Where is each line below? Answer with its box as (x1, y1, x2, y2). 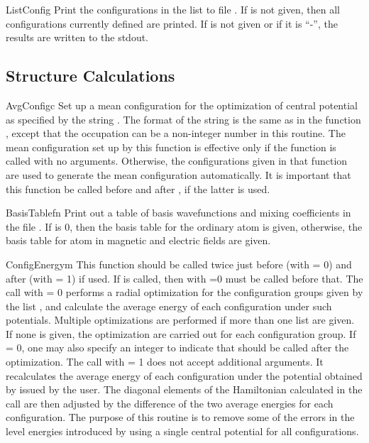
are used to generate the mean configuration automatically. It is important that (6, 167, 351, 182)
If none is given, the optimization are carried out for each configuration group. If (6, 326, 356, 341)
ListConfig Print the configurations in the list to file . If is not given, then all (6, 2, 340, 16)
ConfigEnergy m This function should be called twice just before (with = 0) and (6, 256, 352, 271)
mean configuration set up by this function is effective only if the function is (6, 139, 336, 154)
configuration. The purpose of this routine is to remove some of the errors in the (6, 410, 355, 425)
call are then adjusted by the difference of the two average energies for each (6, 395, 334, 410)
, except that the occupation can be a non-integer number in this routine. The (6, 126, 346, 141)
